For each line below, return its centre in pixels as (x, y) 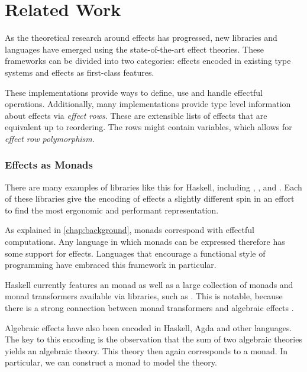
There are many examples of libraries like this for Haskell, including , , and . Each (153, 187)
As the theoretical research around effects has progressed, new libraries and (141, 38)
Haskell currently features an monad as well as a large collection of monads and (149, 284)
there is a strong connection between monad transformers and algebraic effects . (149, 308)
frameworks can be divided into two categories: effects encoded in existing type (148, 61)
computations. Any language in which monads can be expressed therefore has (145, 242)
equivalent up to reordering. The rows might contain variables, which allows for (148, 127)
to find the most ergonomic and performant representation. (112, 210)
